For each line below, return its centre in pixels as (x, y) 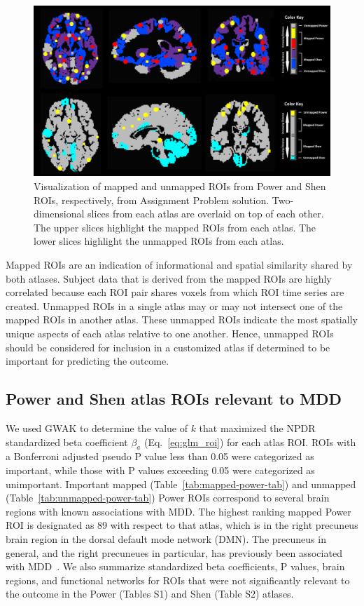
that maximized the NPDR (257, 427)
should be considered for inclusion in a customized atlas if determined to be (168, 347)
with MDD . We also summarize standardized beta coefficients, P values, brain (175, 566)
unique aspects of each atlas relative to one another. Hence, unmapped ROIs (170, 333)
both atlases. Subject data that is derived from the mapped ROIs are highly (169, 278)
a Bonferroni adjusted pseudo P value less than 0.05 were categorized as (160, 456)
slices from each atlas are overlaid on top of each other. (206, 214)
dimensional (59, 214)
